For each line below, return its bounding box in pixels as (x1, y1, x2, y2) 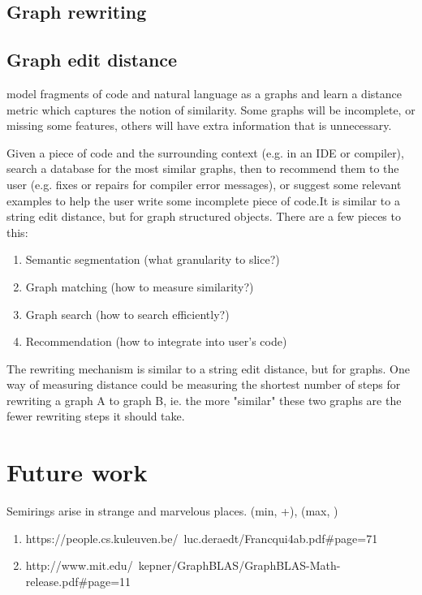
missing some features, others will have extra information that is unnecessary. (6, 117, 392, 134)
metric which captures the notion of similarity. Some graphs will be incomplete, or (6, 101, 416, 118)
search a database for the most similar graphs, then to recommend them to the (6, 160, 399, 177)
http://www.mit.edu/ (25, 557, 133, 574)
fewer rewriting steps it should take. (6, 407, 185, 425)
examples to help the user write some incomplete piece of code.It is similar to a (6, 192, 400, 209)
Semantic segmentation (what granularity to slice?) (25, 251, 280, 268)
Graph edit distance (6, 47, 178, 72)
